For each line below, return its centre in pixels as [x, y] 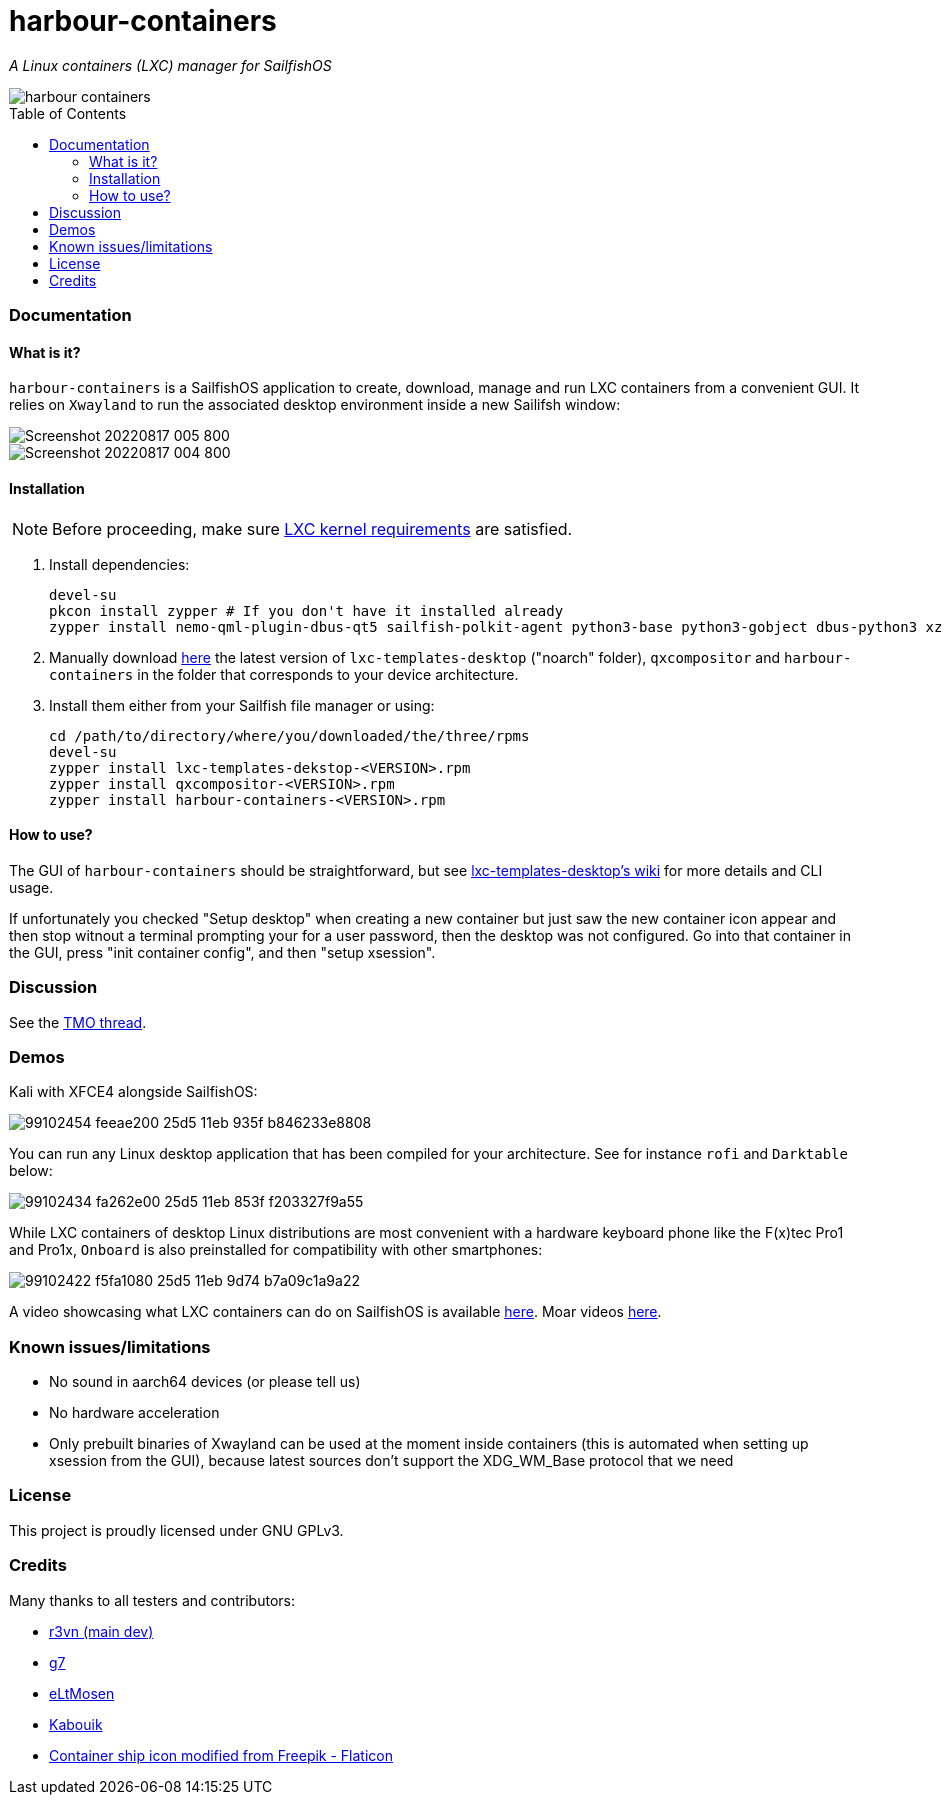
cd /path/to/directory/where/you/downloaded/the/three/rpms [289, 735]
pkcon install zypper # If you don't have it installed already [306, 610]
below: [31, 1171]
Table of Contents [68, 113]
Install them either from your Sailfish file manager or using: [242, 705]
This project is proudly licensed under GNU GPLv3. [176, 1530]
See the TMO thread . [78, 1022]
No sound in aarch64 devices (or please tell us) [205, 1382]
